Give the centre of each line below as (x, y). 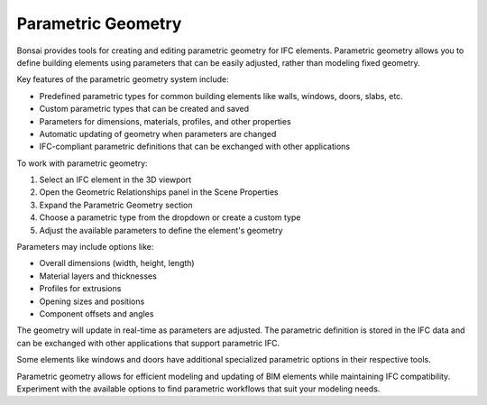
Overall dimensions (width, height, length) (117, 263)
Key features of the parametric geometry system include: (123, 79)
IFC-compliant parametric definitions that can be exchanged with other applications (195, 147)
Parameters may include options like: (85, 247)
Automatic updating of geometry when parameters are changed (158, 133)
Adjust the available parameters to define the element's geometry (161, 230)
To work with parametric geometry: (82, 163)
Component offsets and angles (96, 313)
